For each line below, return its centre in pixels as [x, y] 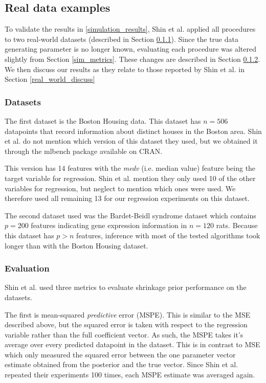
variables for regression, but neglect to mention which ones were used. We [120, 188]
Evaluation [27, 268]
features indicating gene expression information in [109, 225]
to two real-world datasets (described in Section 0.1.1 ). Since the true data [121, 39]
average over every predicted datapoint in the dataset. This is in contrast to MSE [132, 344]
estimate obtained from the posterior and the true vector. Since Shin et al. [121, 364]
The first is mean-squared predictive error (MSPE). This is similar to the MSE [128, 314]
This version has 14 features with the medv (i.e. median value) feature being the [130, 168]
